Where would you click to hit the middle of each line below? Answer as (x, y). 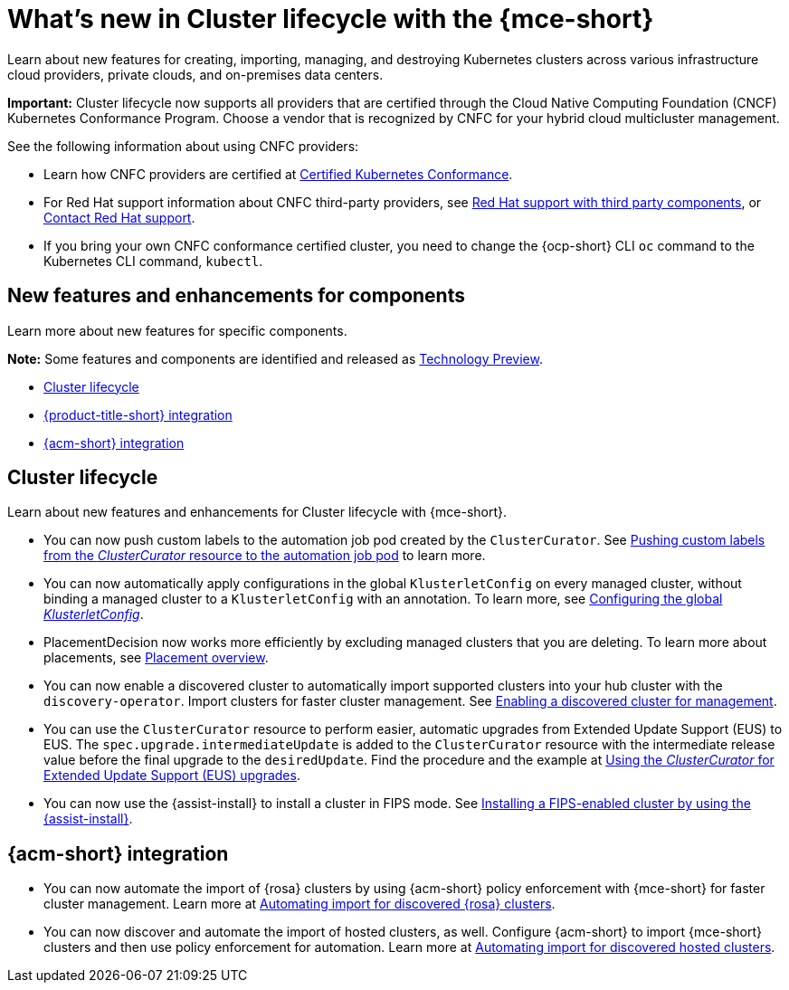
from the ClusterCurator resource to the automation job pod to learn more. (265, 556)
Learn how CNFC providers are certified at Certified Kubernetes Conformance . (278, 174)
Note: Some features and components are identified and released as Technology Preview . (275, 358)
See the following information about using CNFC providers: (183, 146)
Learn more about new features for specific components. (177, 330)
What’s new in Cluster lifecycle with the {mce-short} (331, 19)
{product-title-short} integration (138, 414)
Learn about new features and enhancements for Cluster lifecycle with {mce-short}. (257, 512)
